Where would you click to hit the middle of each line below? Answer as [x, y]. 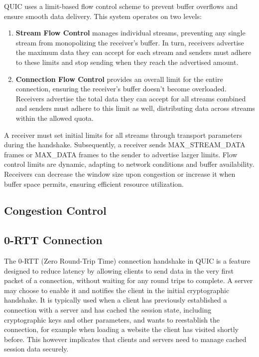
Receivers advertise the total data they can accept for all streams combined [131, 98]
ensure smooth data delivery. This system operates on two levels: [103, 16]
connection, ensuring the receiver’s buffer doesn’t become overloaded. [121, 89]
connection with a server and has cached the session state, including [108, 310]
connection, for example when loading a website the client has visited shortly [121, 329]
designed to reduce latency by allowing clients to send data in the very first [119, 270]
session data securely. [36, 349]
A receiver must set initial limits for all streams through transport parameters [123, 135]
